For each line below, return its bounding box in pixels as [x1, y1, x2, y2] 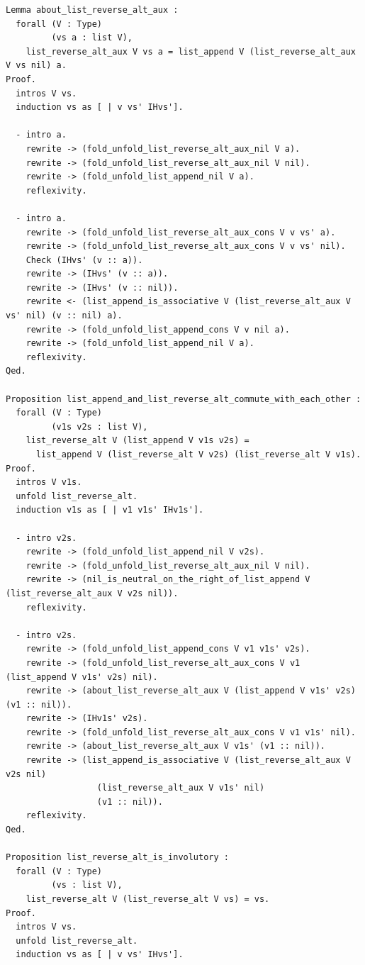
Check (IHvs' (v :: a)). [26, 255, 143, 265]
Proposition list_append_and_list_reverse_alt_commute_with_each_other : [6, 394, 361, 404]
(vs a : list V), [51, 33, 133, 43]
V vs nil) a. [6, 60, 67, 71]
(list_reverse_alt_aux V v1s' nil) [96, 783, 265, 793]
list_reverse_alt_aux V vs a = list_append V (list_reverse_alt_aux [26, 46, 356, 57]
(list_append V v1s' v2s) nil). [6, 671, 158, 682]
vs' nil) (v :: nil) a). [6, 311, 123, 321]
